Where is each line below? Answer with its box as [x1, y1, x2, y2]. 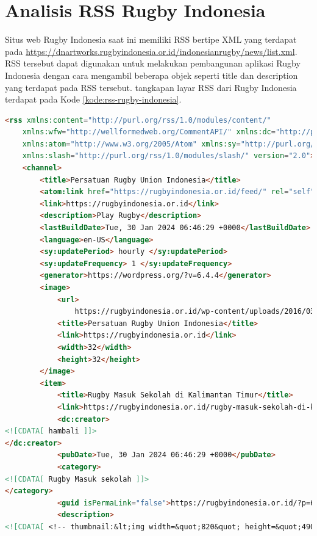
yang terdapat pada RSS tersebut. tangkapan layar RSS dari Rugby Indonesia [5, 81, 297, 93]
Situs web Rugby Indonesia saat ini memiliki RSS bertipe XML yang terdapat [5, 33, 297, 46]
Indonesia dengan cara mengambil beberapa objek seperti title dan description [5, 68, 298, 81]
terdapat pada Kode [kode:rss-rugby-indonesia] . [5, 93, 182, 106]
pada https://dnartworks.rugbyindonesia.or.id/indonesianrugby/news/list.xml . [5, 45, 297, 57]
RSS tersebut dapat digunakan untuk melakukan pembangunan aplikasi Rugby [5, 57, 301, 70]
